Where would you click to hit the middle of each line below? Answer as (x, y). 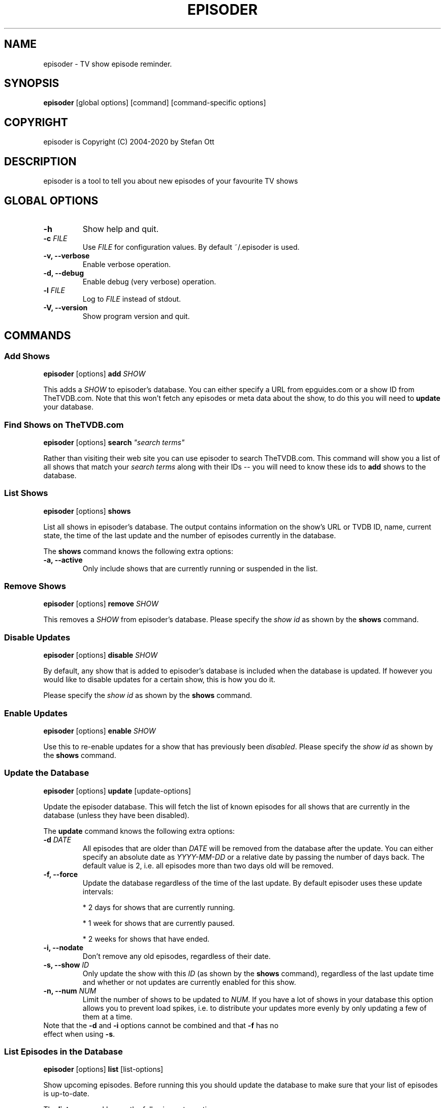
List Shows (26, 493)
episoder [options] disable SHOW (100, 655)
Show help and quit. (121, 229)
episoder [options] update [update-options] (117, 791)
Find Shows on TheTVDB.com (64, 425)
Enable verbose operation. (127, 264)
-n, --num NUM (70, 990)
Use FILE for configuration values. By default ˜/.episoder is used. (191, 247)
